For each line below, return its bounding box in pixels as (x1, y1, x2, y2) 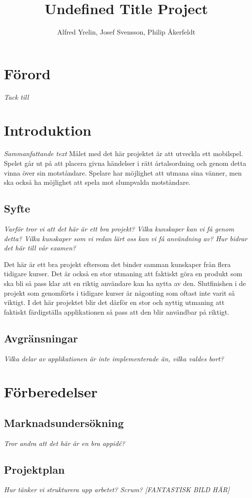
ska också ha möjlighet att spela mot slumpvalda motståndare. (4, 177, 191, 187)
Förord (4, 63, 51, 83)
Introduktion (4, 120, 92, 140)
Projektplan (4, 462, 65, 477)
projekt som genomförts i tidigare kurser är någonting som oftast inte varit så (4, 287, 235, 298)
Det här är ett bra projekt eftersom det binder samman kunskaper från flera (4, 259, 231, 269)
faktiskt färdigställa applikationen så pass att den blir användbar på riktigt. (4, 306, 230, 317)
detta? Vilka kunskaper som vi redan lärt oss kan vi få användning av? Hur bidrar (4, 233, 248, 243)
